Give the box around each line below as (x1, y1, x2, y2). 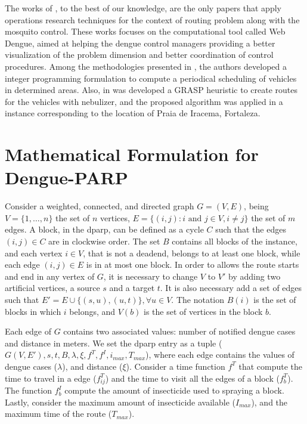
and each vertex (5, 246, 63, 259)
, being (244, 200, 269, 212)
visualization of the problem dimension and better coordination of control (5, 48, 274, 61)
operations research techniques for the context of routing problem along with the (5, 13, 300, 26)
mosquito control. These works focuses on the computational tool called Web (5, 25, 286, 38)
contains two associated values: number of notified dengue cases (63, 325, 296, 338)
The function (5, 384, 52, 397)
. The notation (171, 293, 225, 305)
